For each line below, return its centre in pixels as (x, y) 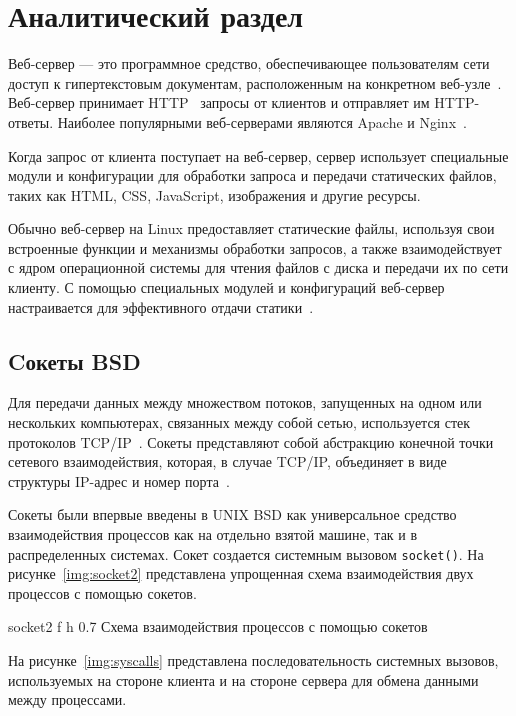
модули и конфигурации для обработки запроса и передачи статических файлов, (252, 175)
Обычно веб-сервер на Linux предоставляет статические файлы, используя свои (251, 228)
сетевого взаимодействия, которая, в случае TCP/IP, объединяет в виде (227, 461)
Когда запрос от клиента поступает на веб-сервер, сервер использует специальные (258, 155)
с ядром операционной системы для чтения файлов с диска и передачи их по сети (258, 267)
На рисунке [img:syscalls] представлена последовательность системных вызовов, (253, 660)
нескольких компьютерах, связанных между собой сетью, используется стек (239, 422)
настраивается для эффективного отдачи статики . (161, 306)
